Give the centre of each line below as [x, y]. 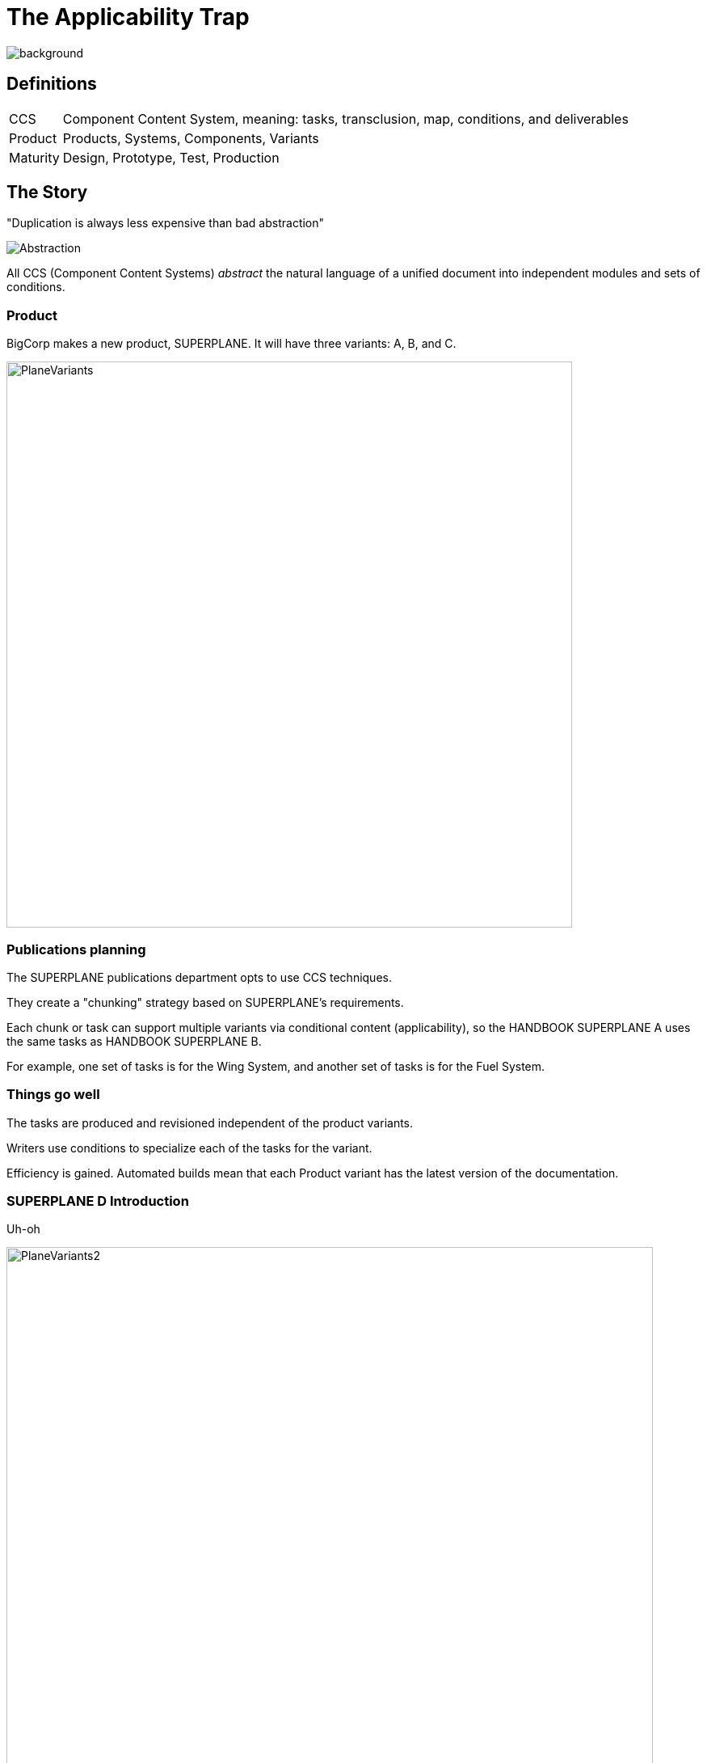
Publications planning [76, 949]
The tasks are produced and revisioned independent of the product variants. [210, 1122]
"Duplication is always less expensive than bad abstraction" [166, 223]
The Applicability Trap [128, 17]
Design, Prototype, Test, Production [171, 157]
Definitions [52, 84]
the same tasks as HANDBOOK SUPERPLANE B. [134, 1041]
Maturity [34, 157]
